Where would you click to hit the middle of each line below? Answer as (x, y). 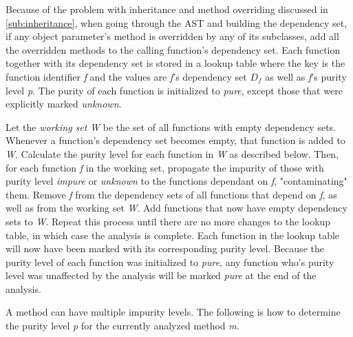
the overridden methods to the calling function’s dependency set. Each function (173, 49)
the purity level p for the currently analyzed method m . (122, 326)
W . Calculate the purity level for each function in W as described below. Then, (172, 153)
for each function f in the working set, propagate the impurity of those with (165, 167)
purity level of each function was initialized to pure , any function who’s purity (170, 262)
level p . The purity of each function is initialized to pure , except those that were (174, 90)
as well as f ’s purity (306, 76)
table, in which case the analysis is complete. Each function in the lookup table (173, 235)
